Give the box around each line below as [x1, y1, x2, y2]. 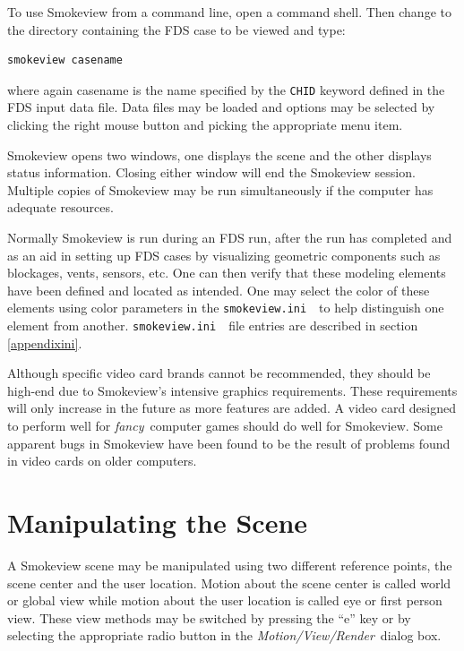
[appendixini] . [7, 333, 82, 352]
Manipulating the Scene [7, 504, 308, 541]
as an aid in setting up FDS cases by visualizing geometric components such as [7, 245, 441, 264]
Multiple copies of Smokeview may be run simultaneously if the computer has [7, 180, 434, 199]
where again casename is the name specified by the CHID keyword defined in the [7, 80, 445, 99]
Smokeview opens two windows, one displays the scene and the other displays [7, 145, 432, 164]
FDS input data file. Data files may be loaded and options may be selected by [7, 98, 435, 116]
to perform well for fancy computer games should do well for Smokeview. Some [7, 416, 443, 435]
